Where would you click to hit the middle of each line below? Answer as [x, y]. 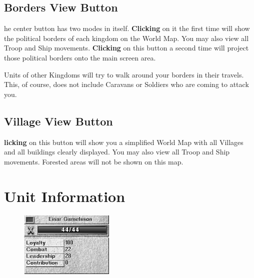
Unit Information [65, 196]
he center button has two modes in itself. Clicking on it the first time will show [127, 28]
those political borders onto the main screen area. [80, 57]
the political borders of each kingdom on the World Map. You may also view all [126, 38]
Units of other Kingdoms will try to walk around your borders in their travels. [124, 74]
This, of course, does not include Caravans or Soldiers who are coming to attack [126, 84]
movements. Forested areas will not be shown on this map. [94, 161]
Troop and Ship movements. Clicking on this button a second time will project [126, 48]
